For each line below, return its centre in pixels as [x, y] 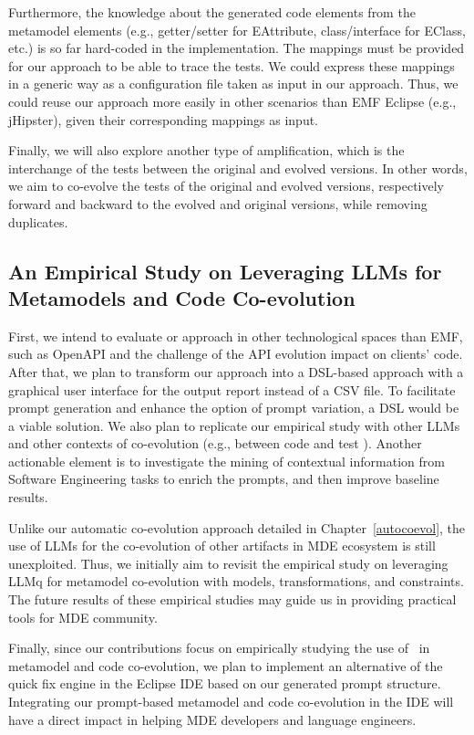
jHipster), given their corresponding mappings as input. [164, 119]
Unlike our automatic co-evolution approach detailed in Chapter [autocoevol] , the [237, 527]
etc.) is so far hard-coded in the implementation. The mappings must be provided [237, 48]
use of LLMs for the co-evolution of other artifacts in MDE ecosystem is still [222, 546]
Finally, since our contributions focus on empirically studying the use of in [219, 648]
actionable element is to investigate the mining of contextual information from [227, 461]
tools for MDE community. [83, 617]
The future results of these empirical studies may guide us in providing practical [232, 599]
